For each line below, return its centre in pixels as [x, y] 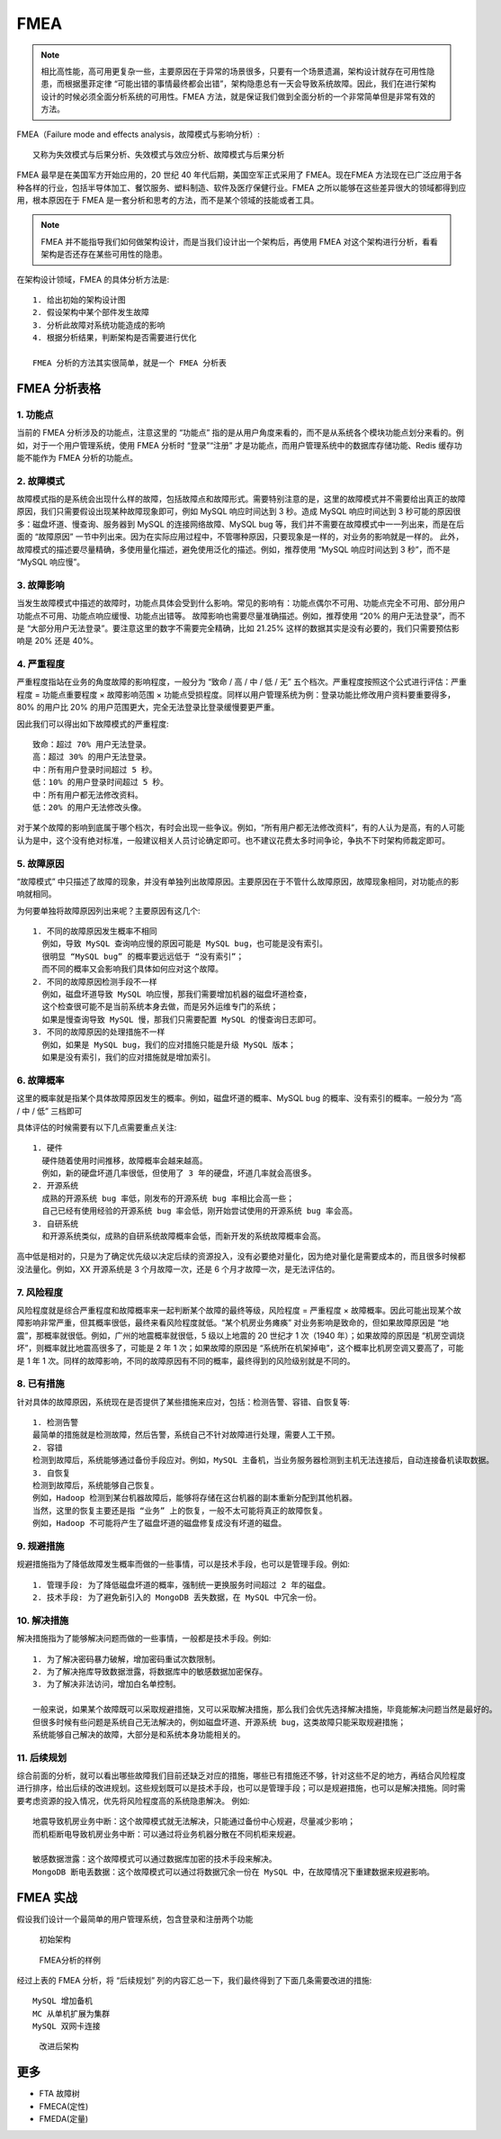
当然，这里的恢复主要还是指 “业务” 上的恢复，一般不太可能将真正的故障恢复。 [180, 1511]
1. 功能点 [35, 414]
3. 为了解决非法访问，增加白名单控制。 [107, 1684]
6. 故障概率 [40, 1080]
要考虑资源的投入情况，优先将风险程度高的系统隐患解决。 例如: [133, 1801]
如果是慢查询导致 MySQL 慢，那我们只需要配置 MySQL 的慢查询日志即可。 [181, 1019]
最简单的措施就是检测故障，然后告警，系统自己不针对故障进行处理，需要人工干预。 [186, 1435]
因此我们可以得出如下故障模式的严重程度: [93, 724]
